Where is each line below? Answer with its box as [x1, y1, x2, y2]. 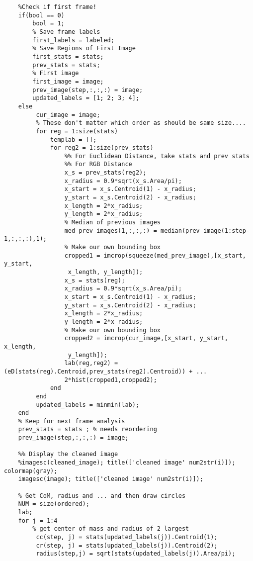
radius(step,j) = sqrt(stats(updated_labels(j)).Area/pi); [36, 550, 236, 558]
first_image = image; [32, 78, 104, 85]
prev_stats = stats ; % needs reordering [18, 426, 157, 433]
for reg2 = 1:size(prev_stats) [50, 144, 154, 152]
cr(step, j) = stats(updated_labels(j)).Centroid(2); [36, 542, 218, 549]
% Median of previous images [64, 219, 161, 226]
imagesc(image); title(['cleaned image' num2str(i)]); [18, 475, 203, 483]
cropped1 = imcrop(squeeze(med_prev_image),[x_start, [64, 252, 246, 259]
